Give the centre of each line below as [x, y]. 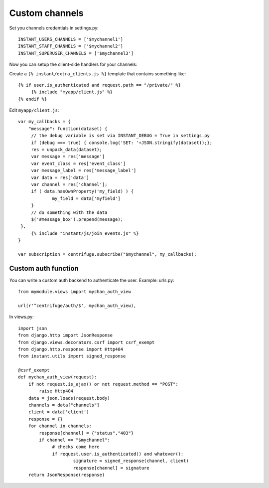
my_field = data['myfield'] [86, 198]
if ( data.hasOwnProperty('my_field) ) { [82, 191]
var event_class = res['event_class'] [78, 163]
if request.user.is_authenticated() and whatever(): [118, 454]
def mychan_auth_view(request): [58, 377]
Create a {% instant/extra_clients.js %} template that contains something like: [98, 74]
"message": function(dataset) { [68, 129]
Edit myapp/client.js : [34, 110]
